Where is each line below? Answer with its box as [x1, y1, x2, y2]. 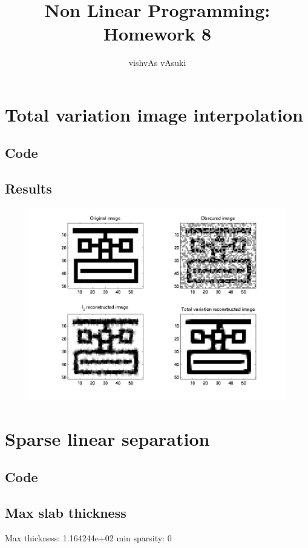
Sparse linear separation [5, 426, 210, 451]
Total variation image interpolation [5, 102, 303, 126]
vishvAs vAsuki [128, 56, 186, 69]
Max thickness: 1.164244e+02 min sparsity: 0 [5, 532, 172, 544]
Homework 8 [103, 21, 212, 46]
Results [5, 179, 52, 198]
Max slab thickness [5, 503, 126, 522]
